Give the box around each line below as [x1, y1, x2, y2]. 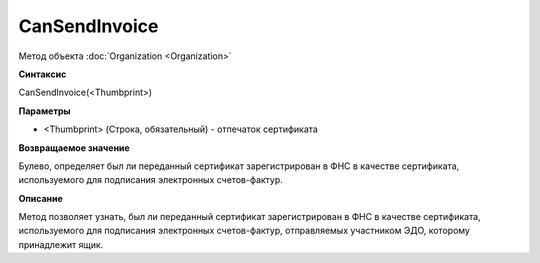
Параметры [18, 105, 71, 117]
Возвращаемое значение [18, 141, 130, 154]
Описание [18, 192, 64, 204]
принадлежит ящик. [18, 238, 104, 250]
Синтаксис [18, 68, 67, 80]
